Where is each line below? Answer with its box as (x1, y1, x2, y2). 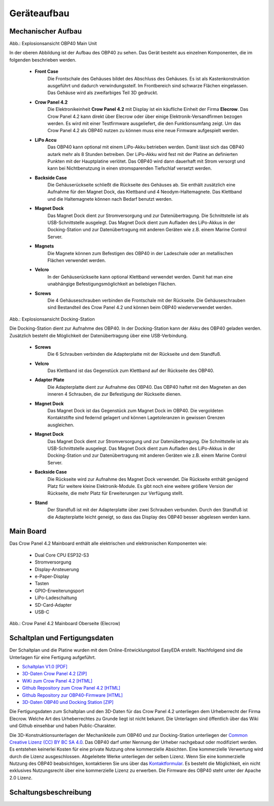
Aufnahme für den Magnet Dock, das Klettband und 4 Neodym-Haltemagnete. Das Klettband (47, 189, 242, 195)
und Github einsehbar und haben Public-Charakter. (9, 723, 116, 729)
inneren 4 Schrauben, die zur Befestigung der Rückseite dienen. (47, 391, 182, 397)
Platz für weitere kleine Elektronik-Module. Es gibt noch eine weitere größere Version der (47, 483, 233, 489)
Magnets (35, 243, 54, 249)
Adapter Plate (35, 377, 64, 383)
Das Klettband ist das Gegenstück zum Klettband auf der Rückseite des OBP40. (47, 367, 215, 374)
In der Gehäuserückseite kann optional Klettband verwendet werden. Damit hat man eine (47, 273, 233, 280)
